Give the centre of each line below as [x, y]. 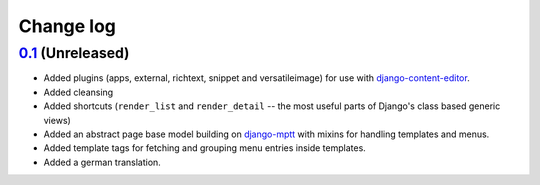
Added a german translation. [102, 162]
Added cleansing [78, 92]
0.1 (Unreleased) [74, 53]
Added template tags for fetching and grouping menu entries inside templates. [205, 148]
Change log [67, 26]
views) [57, 120]
